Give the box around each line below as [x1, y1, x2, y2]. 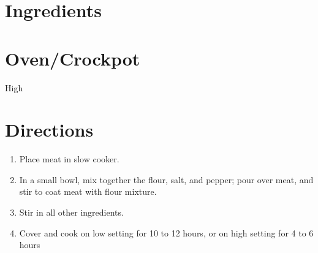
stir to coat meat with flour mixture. [19, 185, 157, 198]
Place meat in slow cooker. [19, 153, 119, 165]
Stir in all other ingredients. [19, 206, 124, 218]
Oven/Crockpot [5, 45, 140, 70]
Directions [5, 117, 94, 142]
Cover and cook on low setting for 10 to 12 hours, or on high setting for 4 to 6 [19, 226, 314, 239]
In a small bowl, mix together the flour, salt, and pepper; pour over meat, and [19, 173, 314, 186]
